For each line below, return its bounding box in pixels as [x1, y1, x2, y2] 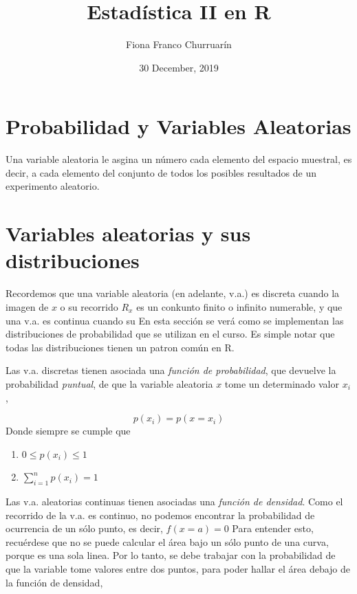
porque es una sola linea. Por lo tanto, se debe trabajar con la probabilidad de [6, 548, 336, 562]
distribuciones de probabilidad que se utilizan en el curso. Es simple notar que [6, 327, 335, 341]
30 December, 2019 [139, 60, 219, 74]
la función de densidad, [6, 575, 103, 589]
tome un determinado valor [224, 376, 339, 390]
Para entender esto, [232, 521, 314, 536]
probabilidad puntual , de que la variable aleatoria [6, 376, 213, 390]
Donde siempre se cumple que [6, 423, 131, 438]
